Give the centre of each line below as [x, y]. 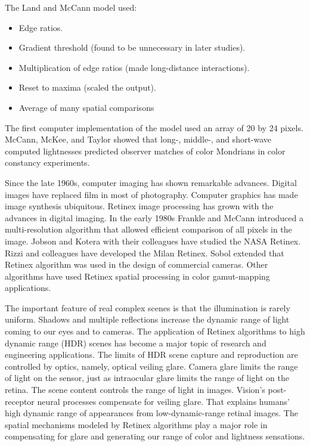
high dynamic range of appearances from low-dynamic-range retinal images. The [151, 413]
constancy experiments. [47, 162]
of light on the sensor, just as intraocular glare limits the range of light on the [147, 378]
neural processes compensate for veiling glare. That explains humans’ [163, 401]
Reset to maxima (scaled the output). [87, 87]
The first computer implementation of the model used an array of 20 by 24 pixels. [154, 127]
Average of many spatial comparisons [86, 107]
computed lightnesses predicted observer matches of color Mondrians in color [145, 151]
